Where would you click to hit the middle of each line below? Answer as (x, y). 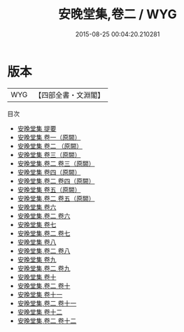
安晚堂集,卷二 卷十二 (47, 320)
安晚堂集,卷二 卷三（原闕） (56, 163)
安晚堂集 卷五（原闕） (49, 189)
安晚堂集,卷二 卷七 (44, 233)
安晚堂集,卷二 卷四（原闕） (56, 181)
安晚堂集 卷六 (37, 207)
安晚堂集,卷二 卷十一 (47, 303)
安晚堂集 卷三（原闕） (49, 154)
